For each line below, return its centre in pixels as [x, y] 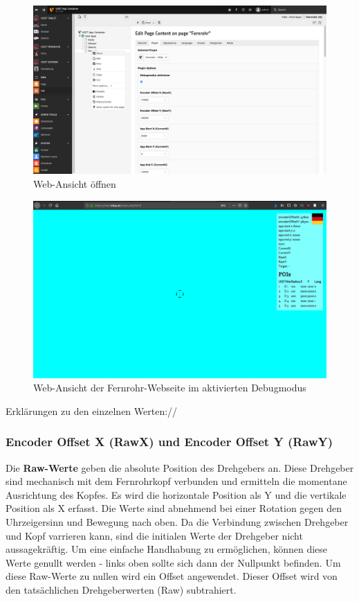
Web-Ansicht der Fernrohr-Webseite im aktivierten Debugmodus [170, 388]
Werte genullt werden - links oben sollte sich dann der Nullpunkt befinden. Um [173, 562]
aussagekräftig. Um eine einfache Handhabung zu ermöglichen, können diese [167, 549]
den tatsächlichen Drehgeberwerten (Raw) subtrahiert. [121, 589]
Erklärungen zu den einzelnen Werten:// [92, 410]
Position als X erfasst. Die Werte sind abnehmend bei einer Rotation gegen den [174, 508]
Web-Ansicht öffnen [75, 184]
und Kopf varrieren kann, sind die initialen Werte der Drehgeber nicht [154, 535]
